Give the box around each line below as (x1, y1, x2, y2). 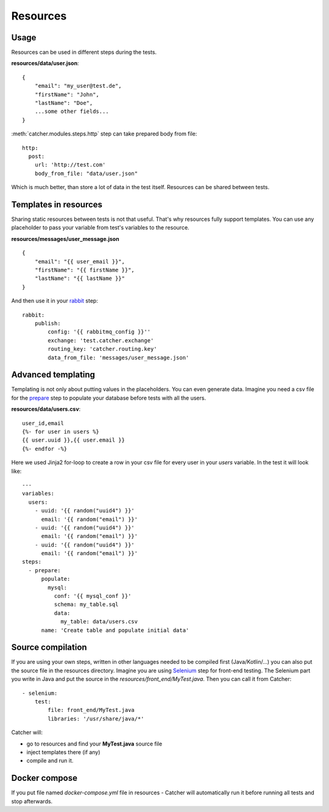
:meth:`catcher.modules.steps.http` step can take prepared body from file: (11, 130, 197, 137)
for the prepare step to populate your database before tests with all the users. (11, 394, 207, 401)
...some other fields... (34, 108, 109, 115)
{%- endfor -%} (22, 445, 68, 452)
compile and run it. (26, 757, 74, 764)
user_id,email (22, 420, 64, 426)
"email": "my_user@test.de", (34, 82, 122, 90)
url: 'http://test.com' (34, 162, 106, 168)
